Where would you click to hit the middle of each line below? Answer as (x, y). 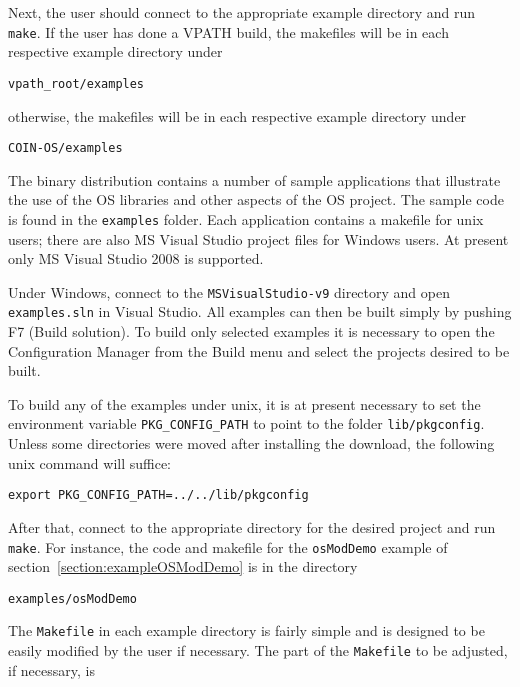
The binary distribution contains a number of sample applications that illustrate (254, 179)
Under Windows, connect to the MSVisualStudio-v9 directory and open (229, 291)
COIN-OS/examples (65, 148)
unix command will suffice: (90, 462)
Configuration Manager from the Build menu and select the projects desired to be (259, 350)
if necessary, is (51, 669)
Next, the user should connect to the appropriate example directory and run (242, 12)
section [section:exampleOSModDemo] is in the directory (183, 566)
